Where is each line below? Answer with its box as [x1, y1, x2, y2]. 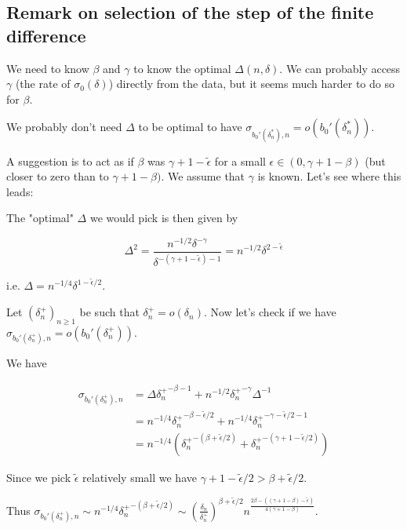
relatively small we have [82, 469, 197, 485]
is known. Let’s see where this [257, 168, 402, 184]
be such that [79, 304, 140, 320]
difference [6, 23, 86, 47]
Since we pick [6, 469, 71, 485]
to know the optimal [133, 60, 231, 76]
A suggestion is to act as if [6, 152, 134, 169]
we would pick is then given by [89, 210, 238, 226]
